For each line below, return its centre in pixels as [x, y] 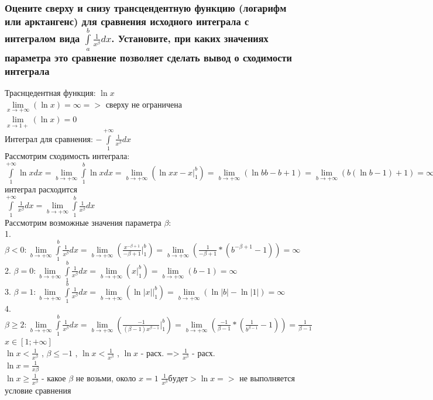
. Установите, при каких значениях [190, 38]
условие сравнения [38, 390]
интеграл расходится [41, 189]
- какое [54, 377]
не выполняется [267, 377]
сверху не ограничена [144, 104]
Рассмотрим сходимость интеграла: [67, 156]
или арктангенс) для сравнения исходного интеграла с [127, 21]
